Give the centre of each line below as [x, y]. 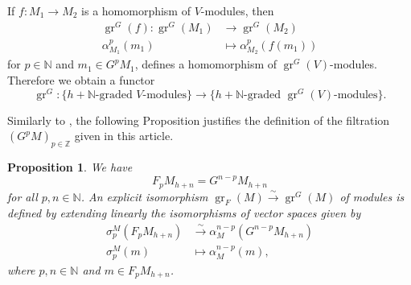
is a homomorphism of [136, 10]
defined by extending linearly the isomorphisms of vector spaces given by [184, 213]
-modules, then [237, 10]
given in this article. [124, 136]
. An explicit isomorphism [144, 196]
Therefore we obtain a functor [81, 79]
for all [23, 196]
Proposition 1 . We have [70, 167]
